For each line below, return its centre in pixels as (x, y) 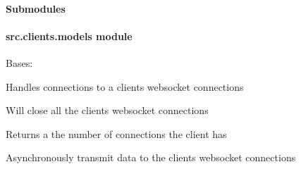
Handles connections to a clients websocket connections (125, 86)
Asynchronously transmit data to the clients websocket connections (151, 157)
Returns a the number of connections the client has (116, 133)
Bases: (19, 62)
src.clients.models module (69, 36)
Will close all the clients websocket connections (107, 110)
